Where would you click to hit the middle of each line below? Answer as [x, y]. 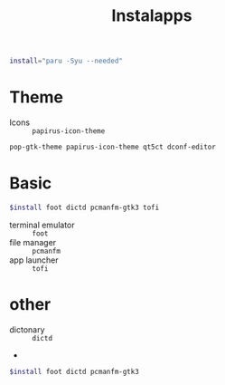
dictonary [27, 329]
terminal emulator [42, 225]
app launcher [34, 260]
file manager [33, 242]
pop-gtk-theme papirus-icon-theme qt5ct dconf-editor [113, 147]
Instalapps [152, 16]
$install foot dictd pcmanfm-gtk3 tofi [84, 207]
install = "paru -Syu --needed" [66, 61]
